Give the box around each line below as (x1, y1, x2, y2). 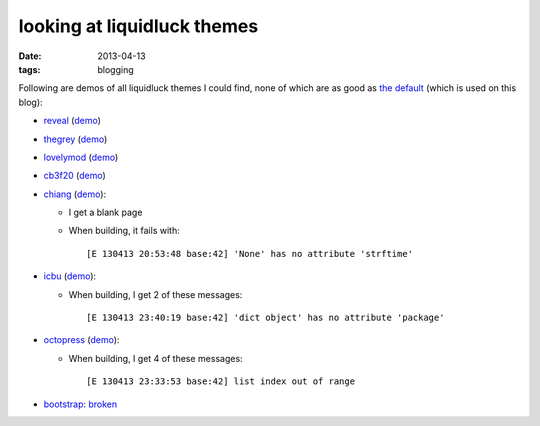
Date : (18, 50, 42, 62)
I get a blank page (68, 206, 143, 219)
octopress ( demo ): (43, 334, 120, 346)
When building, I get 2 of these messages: (68, 288, 243, 300)
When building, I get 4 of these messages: (68, 352, 244, 364)
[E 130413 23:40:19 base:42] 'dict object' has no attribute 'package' (86, 312, 445, 324)
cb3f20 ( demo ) (43, 170, 107, 182)
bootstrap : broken (43, 398, 118, 410)
